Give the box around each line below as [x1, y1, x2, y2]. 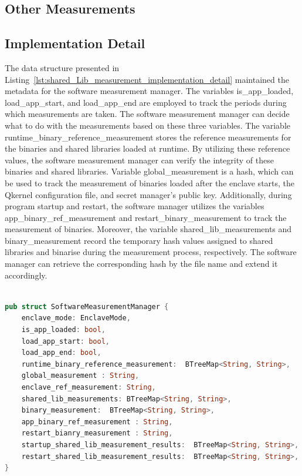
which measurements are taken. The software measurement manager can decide [5, 108, 290, 120]
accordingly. [5, 269, 47, 281]
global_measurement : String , [21, 371, 140, 380]
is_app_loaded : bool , [21, 326, 106, 334]
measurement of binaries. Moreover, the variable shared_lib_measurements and [5, 223, 292, 235]
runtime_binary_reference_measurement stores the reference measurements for [5, 130, 291, 143]
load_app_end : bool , [21, 348, 101, 357]
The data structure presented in [5, 61, 120, 73]
